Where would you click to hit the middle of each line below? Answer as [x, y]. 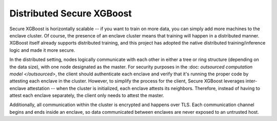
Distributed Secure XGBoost [71, 13]
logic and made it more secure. [42, 50]
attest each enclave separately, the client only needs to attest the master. [87, 95]
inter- [251, 81]
